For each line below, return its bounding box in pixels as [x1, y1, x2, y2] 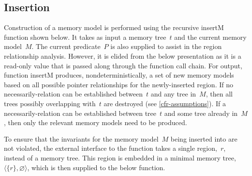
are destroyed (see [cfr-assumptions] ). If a [104, 98, 226, 108]
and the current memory [174, 32, 247, 42]
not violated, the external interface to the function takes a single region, [4, 143, 217, 153]
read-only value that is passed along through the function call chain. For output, [4, 60, 242, 70]
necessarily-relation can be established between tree [4, 108, 156, 118]
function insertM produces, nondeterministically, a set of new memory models [4, 70, 234, 80]
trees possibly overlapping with [4, 98, 96, 108]
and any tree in [150, 89, 196, 99]
